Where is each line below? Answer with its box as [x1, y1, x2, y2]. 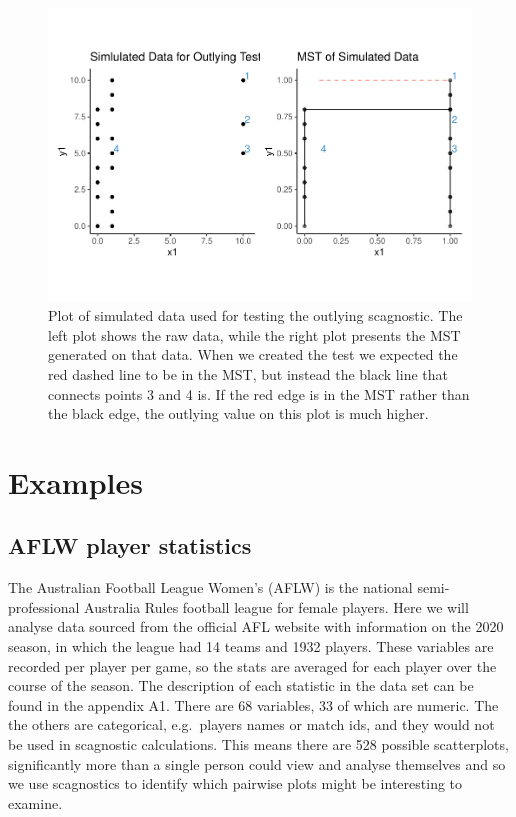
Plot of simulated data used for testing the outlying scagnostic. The [48, 305, 463, 326]
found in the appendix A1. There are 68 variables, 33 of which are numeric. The [8, 694, 499, 715]
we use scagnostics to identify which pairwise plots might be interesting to [8, 773, 463, 794]
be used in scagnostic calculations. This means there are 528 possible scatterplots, [8, 734, 509, 755]
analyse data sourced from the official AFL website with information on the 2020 [8, 616, 504, 637]
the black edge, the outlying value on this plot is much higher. [48, 403, 429, 424]
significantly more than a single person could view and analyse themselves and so [8, 753, 506, 774]
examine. [8, 792, 63, 813]
